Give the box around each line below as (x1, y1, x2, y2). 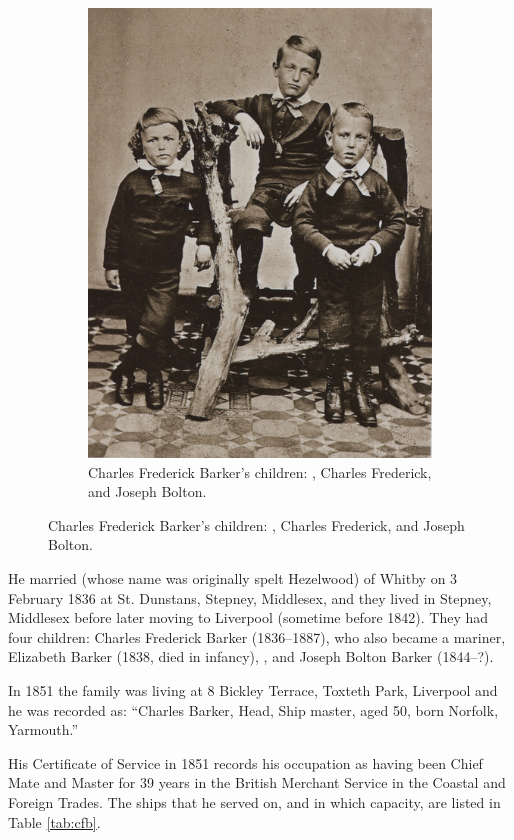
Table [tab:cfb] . (8, 811, 101, 832)
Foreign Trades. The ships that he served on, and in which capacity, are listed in (8, 791, 501, 812)
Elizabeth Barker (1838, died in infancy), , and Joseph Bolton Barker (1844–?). (8, 646, 494, 667)
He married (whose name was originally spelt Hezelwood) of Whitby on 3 (8, 568, 458, 589)
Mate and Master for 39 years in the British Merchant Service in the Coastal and (8, 772, 506, 793)
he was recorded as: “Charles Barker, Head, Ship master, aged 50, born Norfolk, (8, 699, 499, 720)
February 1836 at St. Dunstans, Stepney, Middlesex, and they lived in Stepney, (8, 587, 492, 608)
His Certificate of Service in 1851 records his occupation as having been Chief (8, 752, 483, 773)
